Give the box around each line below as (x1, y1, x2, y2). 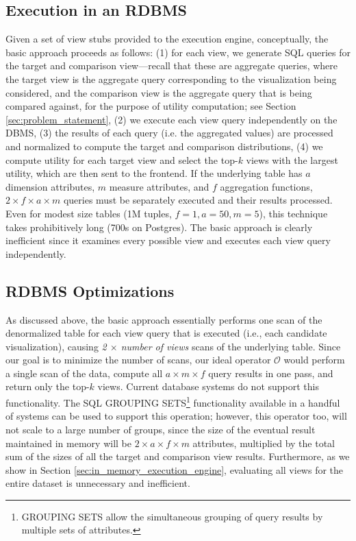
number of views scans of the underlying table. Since (120, 339, 341, 353)
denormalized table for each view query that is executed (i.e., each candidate (5, 326, 327, 340)
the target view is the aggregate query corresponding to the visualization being (5, 71, 337, 86)
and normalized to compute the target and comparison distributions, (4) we (5, 139, 323, 153)
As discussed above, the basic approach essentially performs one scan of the (5, 312, 322, 326)
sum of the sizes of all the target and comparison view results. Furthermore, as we (5, 449, 350, 464)
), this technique (259, 206, 328, 220)
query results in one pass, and (208, 365, 333, 380)
